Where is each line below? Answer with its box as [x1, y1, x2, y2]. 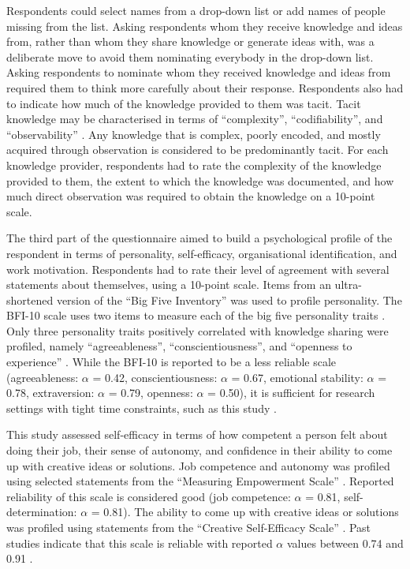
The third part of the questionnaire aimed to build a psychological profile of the [6, 230, 393, 246]
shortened [6, 291, 54, 308]
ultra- [334, 276, 362, 293]
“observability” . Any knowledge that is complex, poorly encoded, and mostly [6, 125, 381, 142]
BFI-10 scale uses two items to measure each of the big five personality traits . [6, 307, 386, 324]
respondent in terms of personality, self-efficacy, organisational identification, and [6, 245, 397, 261]
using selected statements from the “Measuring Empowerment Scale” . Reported [6, 473, 394, 489]
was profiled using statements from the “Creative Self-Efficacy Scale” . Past [6, 519, 371, 535]
